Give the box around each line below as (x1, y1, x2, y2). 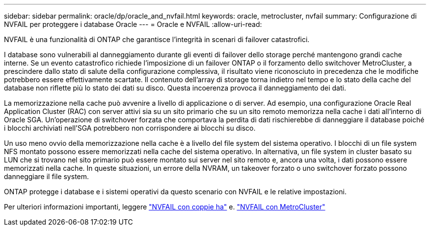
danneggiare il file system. (4, 172, 89, 181)
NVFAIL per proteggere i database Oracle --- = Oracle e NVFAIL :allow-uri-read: (4, 20, 262, 28)
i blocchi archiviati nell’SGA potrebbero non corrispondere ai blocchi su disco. (4, 124, 256, 132)
